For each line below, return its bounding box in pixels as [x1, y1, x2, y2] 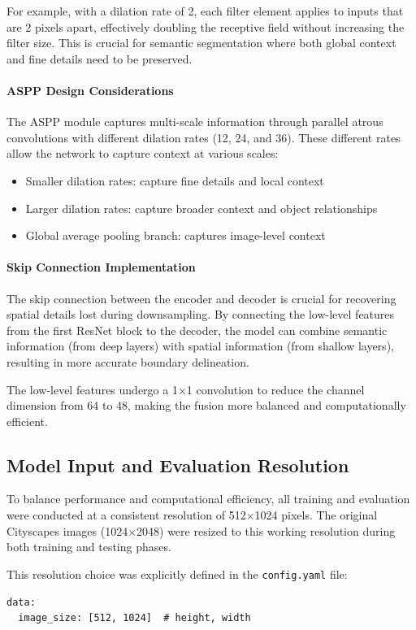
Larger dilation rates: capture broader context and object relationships [25, 199, 378, 216]
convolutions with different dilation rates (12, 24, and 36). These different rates [6, 128, 401, 146]
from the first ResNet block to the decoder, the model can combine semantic [6, 321, 388, 338]
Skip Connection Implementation [6, 259, 196, 276]
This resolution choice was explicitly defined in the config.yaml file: [6, 565, 348, 582]
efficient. [6, 412, 48, 429]
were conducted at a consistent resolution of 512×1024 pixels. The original [6, 506, 378, 524]
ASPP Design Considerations [6, 81, 174, 98]
